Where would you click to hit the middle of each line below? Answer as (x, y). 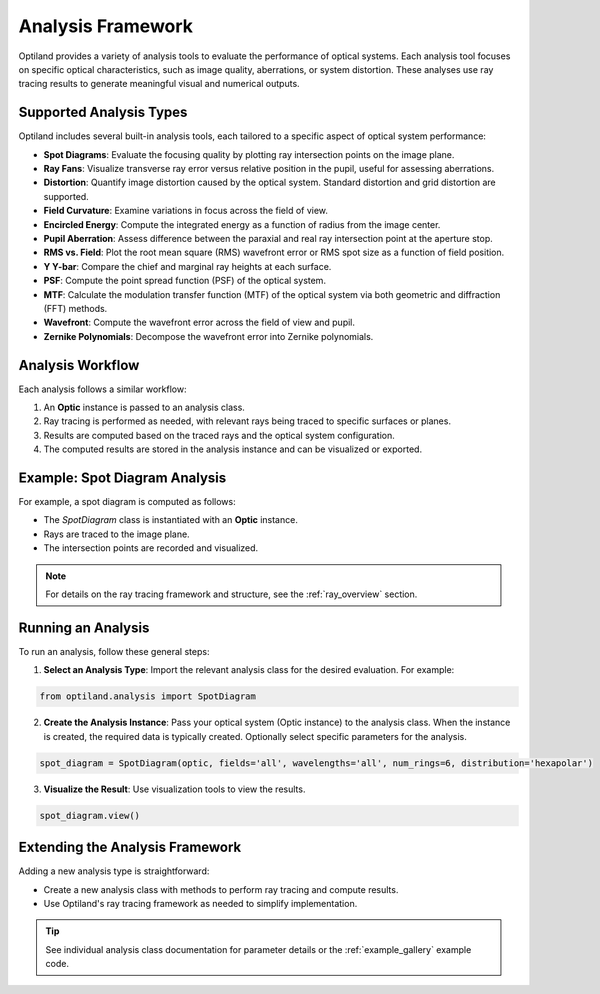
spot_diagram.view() (89, 815)
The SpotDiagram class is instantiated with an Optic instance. (171, 520)
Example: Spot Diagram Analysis (122, 477)
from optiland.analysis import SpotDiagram (148, 696)
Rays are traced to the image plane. (116, 534)
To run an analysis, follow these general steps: (114, 651)
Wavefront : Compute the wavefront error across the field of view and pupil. (199, 322)
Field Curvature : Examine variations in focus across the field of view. (186, 211)
